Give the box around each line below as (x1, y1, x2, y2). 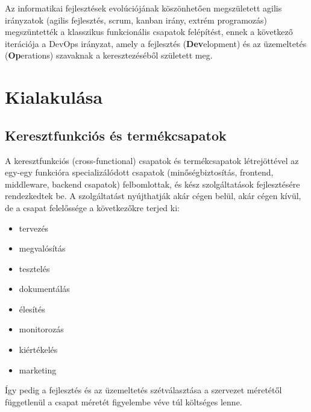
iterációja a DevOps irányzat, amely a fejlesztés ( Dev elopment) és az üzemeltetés (5, 37, 307, 49)
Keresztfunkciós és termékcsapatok (5, 125, 227, 144)
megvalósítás (19, 242, 66, 255)
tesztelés (19, 262, 50, 274)
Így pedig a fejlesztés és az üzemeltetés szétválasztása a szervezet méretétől (5, 384, 282, 396)
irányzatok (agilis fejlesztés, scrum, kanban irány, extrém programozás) (5, 13, 268, 26)
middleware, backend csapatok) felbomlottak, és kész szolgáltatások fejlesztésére (5, 177, 300, 190)
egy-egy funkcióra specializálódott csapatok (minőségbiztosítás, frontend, (5, 166, 274, 179)
